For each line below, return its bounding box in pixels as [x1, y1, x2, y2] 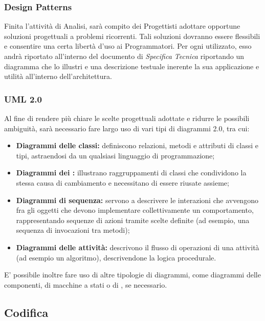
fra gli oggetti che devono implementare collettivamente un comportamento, [16, 205, 254, 215]
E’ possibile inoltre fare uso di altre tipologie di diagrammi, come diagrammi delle [4, 269, 261, 280]
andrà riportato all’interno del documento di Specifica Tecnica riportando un [4, 51, 244, 61]
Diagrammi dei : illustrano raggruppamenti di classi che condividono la [16, 167, 247, 178]
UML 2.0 [4, 92, 42, 105]
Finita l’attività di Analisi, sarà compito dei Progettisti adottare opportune [4, 21, 240, 31]
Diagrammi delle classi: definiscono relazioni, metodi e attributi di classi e [16, 140, 258, 151]
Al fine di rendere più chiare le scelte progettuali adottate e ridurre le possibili [4, 113, 250, 123]
